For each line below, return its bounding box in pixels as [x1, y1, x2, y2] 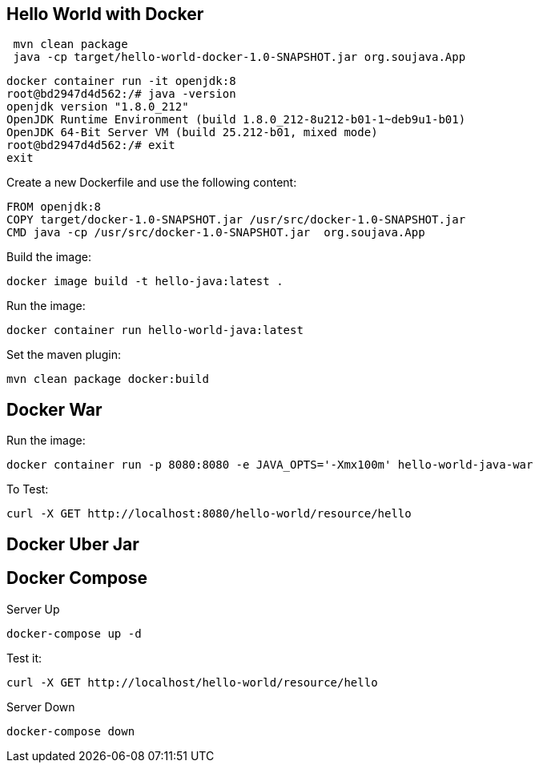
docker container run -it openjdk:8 [6, 74, 236, 88]
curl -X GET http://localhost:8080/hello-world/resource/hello [6, 507, 412, 521]
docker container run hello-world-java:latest [6, 324, 304, 337]
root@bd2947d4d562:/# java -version [6, 87, 236, 101]
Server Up [6, 602, 60, 616]
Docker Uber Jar [6, 533, 139, 554]
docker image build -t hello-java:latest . [6, 275, 284, 288]
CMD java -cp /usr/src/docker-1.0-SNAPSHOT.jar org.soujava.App [6, 226, 425, 240]
